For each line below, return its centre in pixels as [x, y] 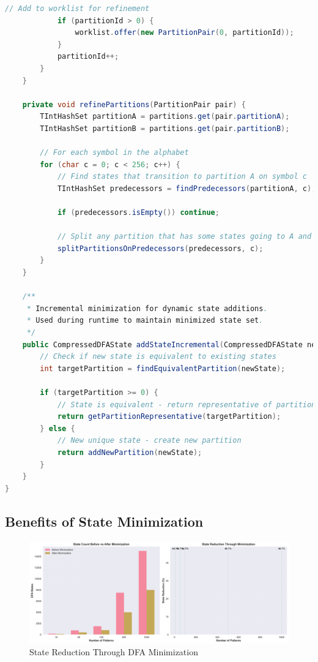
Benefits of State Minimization [104, 521]
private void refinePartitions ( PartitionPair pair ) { [134, 104]
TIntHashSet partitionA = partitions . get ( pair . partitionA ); [165, 117]
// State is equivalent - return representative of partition [187, 404]
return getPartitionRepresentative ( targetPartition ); [169, 417]
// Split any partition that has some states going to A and [184, 237]
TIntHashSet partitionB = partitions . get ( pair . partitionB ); [165, 128]
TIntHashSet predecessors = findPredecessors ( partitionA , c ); [187, 188]
